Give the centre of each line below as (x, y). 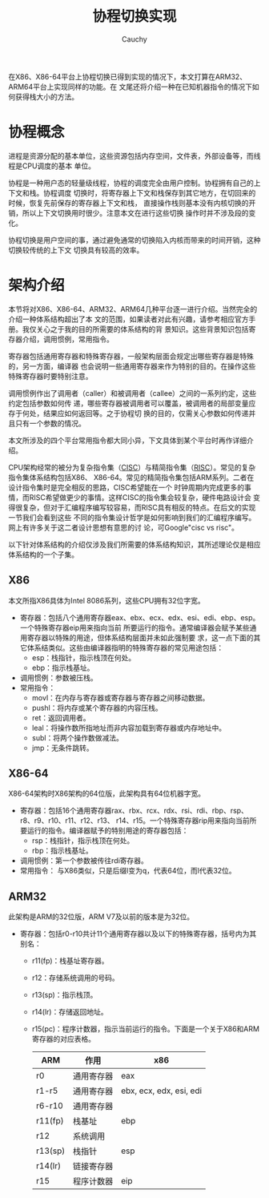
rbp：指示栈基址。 (62, 851)
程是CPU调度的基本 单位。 (52, 166)
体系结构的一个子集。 (43, 555)
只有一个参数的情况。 (50, 423)
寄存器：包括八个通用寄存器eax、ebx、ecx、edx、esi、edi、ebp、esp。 (140, 617)
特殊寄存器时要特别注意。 (50, 376)
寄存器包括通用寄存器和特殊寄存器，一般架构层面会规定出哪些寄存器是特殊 (131, 356)
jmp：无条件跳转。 (62, 748)
